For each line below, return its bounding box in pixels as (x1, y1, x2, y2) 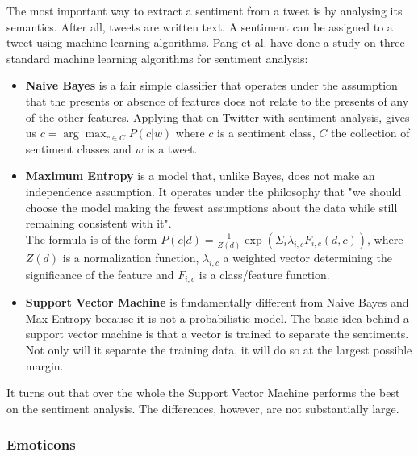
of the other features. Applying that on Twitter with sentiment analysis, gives (25, 108, 410, 125)
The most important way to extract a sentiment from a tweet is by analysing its (6, 2, 403, 19)
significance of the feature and (25, 266, 174, 282)
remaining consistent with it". (25, 215, 172, 232)
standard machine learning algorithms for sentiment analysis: (6, 49, 308, 66)
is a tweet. (147, 140, 198, 157)
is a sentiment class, (217, 124, 316, 141)
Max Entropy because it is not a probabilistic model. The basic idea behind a (25, 309, 409, 326)
